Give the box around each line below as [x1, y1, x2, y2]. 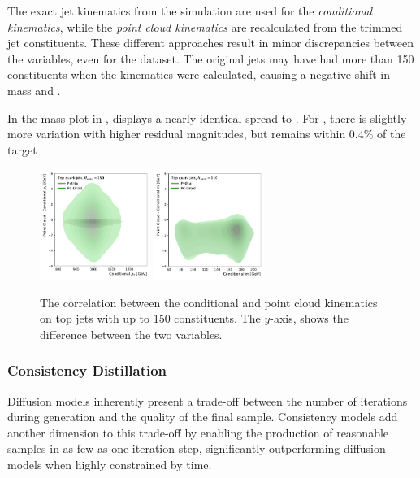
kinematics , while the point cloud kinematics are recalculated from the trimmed [7, 18, 403, 35]
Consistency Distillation [7, 360, 167, 380]
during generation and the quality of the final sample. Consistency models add [7, 408, 398, 425]
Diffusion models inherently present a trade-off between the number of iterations [7, 392, 408, 409]
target [7, 141, 37, 158]
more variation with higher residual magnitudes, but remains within [7, 125, 346, 142]
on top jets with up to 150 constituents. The [40, 310, 261, 327]
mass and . [7, 81, 61, 98]
